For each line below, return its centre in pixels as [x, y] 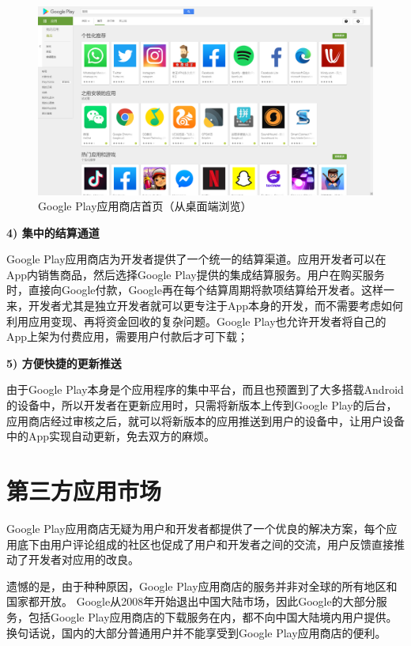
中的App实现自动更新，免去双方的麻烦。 [111, 436]
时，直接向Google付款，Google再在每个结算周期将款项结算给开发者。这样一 [200, 290]
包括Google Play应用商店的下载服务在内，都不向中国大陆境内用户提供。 [213, 616]
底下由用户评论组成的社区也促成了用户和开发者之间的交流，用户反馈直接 [205, 544]
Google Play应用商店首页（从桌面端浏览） [145, 206]
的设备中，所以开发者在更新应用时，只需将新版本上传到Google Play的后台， [202, 405]
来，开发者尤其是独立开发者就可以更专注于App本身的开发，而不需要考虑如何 [205, 306]
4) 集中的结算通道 [53, 232]
